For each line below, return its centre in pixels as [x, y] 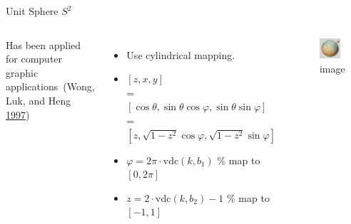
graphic [22, 72]
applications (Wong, [50, 86]
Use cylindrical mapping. [181, 54]
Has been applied [44, 44]
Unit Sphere [32, 11]
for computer [34, 59]
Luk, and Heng [39, 100]
